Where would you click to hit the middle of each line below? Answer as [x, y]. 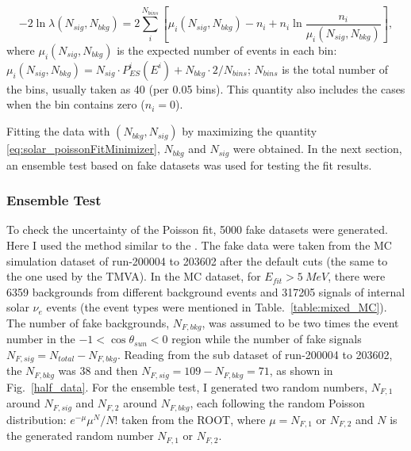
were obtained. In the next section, [317, 149]
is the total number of [335, 69]
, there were [357, 276]
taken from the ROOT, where [194, 419]
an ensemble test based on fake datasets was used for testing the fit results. [189, 164]
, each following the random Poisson [277, 403]
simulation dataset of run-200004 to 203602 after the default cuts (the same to [197, 260]
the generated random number [80, 436]
